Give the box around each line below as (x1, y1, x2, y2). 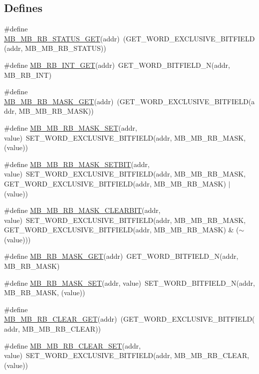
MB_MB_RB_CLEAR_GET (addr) (4, 314, 117, 324)
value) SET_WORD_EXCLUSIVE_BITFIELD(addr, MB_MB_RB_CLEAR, (4, 350, 250, 361)
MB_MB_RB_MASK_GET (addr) (4, 96, 114, 106)
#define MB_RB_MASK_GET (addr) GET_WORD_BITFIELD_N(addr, (4, 251, 239, 261)
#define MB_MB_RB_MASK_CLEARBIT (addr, (4, 205, 161, 215)
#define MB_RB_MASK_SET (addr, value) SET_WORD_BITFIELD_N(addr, (4, 277, 255, 288)
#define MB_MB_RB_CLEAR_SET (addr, (4, 340, 141, 351)
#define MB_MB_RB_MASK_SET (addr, (4, 122, 137, 133)
